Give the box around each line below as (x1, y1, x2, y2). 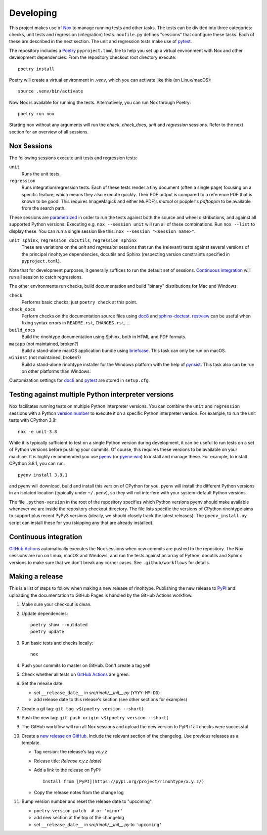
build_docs (9, 327, 36, 333)
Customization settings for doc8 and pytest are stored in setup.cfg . (9, 377, 150, 383)
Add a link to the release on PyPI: (34, 767, 101, 773)
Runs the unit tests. (21, 171, 61, 176)
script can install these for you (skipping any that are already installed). (9, 520, 154, 526)
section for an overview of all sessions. (9, 129, 89, 134)
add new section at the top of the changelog (34, 815, 125, 821)
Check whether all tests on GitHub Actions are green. (21, 671, 130, 677)
